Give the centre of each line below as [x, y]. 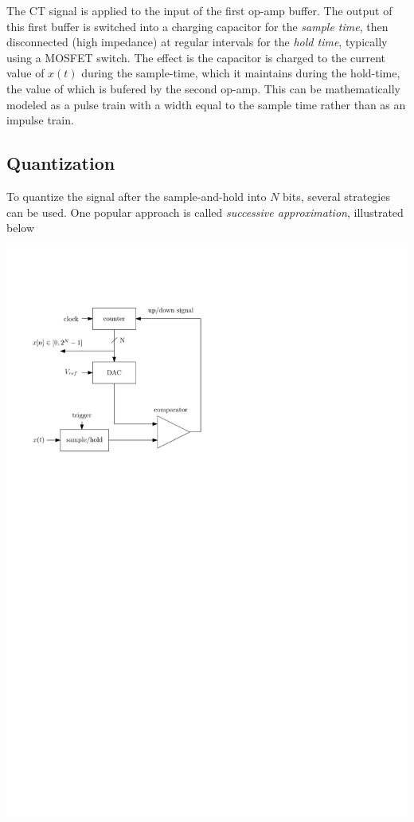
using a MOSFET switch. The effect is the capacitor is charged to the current [196, 57]
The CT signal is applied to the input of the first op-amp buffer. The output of [199, 10]
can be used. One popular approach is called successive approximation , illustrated [205, 212]
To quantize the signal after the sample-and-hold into [137, 196]
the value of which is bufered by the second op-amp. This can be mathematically [203, 88]
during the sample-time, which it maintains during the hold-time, [241, 73]
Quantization [61, 163]
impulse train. [40, 120]
